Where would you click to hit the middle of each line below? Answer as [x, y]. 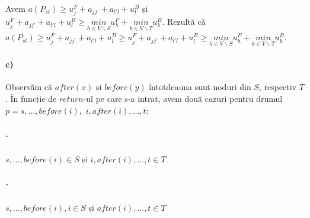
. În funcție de [31, 98]
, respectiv [278, 87]
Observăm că [29, 87]
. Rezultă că [184, 22]
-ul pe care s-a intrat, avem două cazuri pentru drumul [183, 98]
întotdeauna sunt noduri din [200, 87]
